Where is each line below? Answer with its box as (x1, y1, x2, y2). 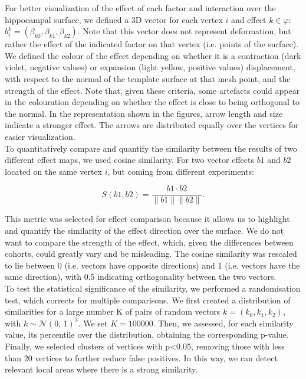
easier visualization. (5, 130, 75, 142)
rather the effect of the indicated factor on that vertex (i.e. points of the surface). (5, 38, 299, 50)
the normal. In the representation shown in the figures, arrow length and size (5, 107, 283, 119)
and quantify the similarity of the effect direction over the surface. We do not (5, 224, 284, 236)
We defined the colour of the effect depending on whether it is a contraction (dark (5, 49, 301, 61)
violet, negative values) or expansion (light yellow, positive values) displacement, (5, 61, 295, 73)
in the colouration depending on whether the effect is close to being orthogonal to (5, 96, 300, 108)
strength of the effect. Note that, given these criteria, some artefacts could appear (5, 84, 300, 96)
